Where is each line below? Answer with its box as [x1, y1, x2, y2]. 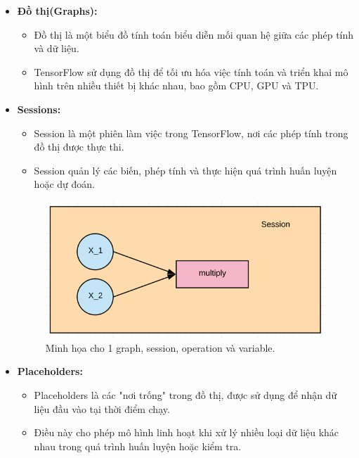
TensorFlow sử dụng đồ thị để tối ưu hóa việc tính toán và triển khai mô [34, 64, 348, 79]
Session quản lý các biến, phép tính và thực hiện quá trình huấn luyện [34, 163, 337, 177]
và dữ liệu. [34, 41, 79, 56]
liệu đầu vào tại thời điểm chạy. [34, 401, 170, 416]
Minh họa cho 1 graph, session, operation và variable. [45, 340, 275, 355]
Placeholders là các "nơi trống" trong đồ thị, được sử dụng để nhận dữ [34, 388, 337, 402]
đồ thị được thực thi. [34, 139, 124, 154]
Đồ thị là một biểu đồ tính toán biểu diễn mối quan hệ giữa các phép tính [34, 27, 354, 42]
